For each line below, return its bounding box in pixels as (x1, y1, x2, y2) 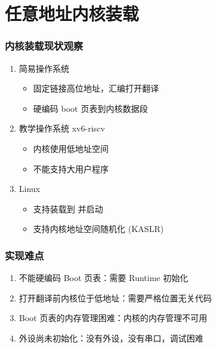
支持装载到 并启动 (33, 202, 104, 215)
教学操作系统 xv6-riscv (19, 122, 105, 135)
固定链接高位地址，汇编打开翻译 (33, 82, 159, 94)
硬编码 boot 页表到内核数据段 (33, 102, 148, 114)
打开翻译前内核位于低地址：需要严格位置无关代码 (19, 291, 212, 304)
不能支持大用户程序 (33, 162, 109, 175)
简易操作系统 (19, 62, 69, 74)
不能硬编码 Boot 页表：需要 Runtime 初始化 (19, 271, 188, 284)
